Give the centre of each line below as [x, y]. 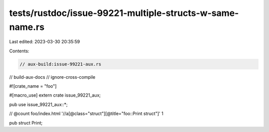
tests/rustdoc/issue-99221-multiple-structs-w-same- [124, 13]
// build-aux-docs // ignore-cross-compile [52, 77]
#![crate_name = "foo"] [33, 86]
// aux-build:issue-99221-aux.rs [61, 64]
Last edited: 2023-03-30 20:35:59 [45, 42]
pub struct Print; [26, 123]
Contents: [19, 51]
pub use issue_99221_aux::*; [39, 104]
